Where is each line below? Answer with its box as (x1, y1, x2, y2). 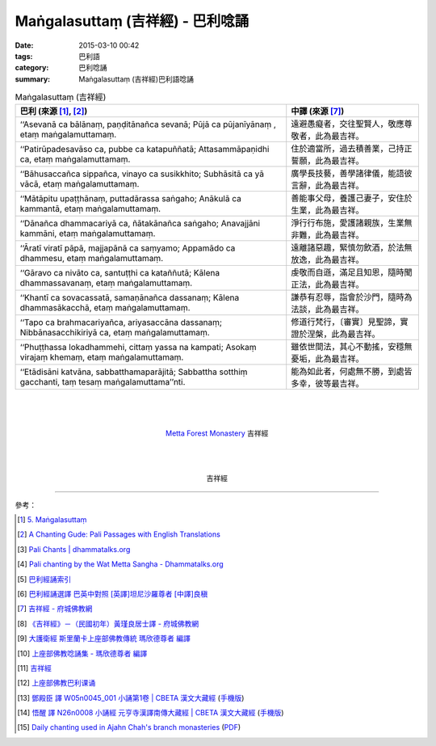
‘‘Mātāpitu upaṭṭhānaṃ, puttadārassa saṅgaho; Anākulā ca (19, 193, 241, 204)
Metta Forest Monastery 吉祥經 (166, 428, 269, 438)
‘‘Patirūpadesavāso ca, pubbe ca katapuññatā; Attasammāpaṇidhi (19, 144, 270, 155)
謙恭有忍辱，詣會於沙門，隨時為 (291, 292, 413, 303)
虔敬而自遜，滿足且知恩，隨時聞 (291, 267, 413, 278)
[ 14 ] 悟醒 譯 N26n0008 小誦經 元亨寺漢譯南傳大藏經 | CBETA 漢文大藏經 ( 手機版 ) (17, 708, 284, 718)
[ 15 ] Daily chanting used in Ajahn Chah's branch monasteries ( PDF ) (17, 723, 241, 732)
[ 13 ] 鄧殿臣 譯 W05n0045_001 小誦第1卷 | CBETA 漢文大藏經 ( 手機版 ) (17, 693, 245, 702)
